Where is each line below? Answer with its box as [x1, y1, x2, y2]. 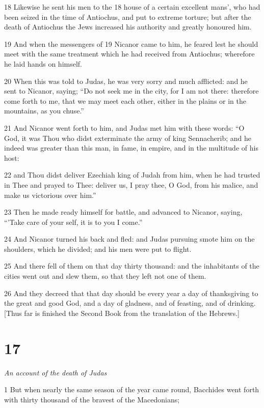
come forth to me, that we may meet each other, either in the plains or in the [4, 95, 247, 106]
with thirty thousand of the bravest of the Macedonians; [4, 394, 180, 404]
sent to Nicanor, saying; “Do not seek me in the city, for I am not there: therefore [4, 85, 259, 96]
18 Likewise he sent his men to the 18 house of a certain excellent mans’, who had [4, 2, 260, 12]
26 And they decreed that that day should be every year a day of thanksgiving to [4, 287, 258, 298]
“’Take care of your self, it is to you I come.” [4, 216, 143, 227]
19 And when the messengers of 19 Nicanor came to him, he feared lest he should [4, 38, 258, 49]
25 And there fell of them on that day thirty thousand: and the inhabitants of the [4, 260, 259, 271]
